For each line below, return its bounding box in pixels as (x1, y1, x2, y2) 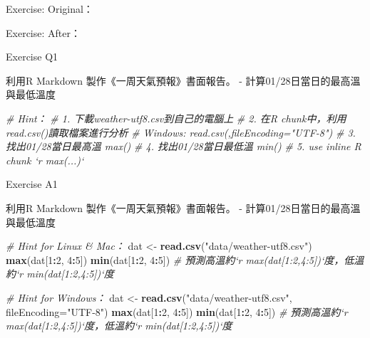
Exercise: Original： (6, 1, 93, 16)
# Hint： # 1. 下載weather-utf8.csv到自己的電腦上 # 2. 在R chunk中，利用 (6, 110, 346, 125)
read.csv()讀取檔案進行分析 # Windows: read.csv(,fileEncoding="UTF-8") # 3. (6, 125, 356, 139)
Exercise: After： (6, 25, 81, 40)
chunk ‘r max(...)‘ (6, 152, 84, 167)
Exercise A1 (6, 176, 58, 191)
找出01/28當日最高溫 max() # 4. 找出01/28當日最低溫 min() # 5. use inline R (6, 139, 361, 154)
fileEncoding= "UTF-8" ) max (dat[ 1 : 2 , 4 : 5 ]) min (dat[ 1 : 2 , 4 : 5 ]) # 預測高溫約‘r (6, 304, 348, 319)
